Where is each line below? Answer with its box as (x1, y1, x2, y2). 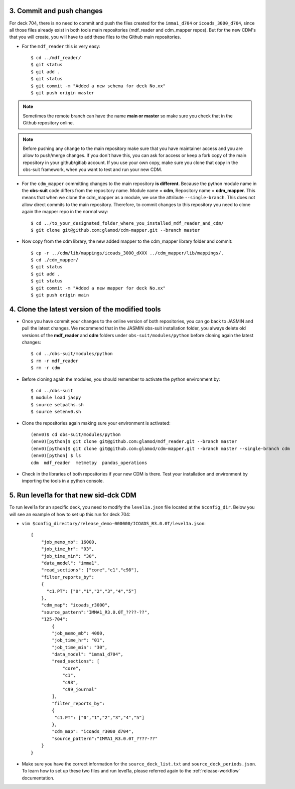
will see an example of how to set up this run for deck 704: (9, 511, 130, 517)
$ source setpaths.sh (31, 402, 84, 407)
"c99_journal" (62, 687, 97, 692)
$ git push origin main (31, 292, 89, 298)
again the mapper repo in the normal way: (22, 209, 108, 215)
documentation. (22, 775, 55, 781)
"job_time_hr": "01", (52, 638, 105, 643)
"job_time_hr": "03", (41, 546, 95, 552)
